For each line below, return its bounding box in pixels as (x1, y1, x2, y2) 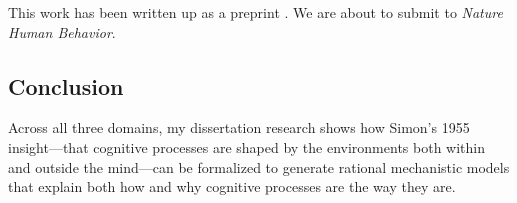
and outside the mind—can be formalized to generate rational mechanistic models (8, 156, 510, 177)
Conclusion (8, 70, 124, 101)
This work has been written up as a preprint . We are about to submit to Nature (8, 2, 503, 22)
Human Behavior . (8, 21, 116, 42)
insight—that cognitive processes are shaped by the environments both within (8, 136, 485, 157)
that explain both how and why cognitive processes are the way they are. (8, 176, 456, 197)
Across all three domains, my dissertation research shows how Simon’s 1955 (8, 117, 470, 138)
